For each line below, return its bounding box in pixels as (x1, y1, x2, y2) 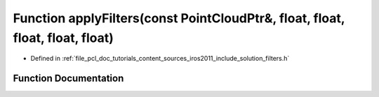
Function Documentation (13, 73, 124, 84)
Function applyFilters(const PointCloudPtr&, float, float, (13, 10, 345, 26)
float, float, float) (13, 30, 114, 45)
